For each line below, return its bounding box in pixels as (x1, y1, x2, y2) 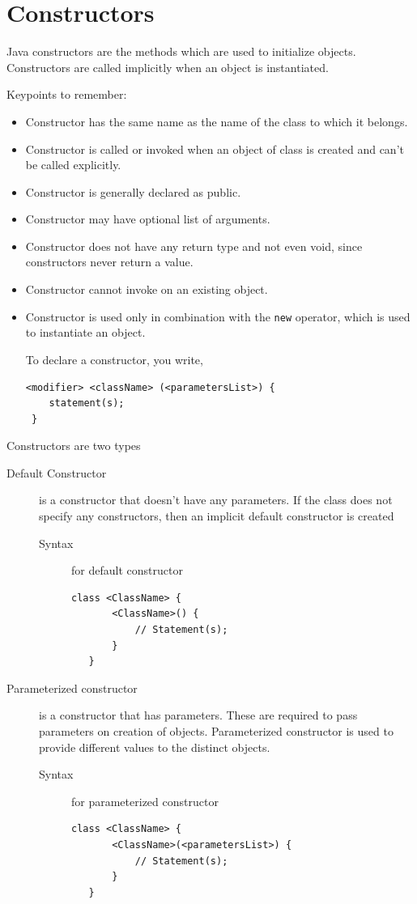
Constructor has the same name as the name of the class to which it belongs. (25, 112, 408, 129)
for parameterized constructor (71, 792, 219, 809)
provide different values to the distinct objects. (39, 738, 270, 755)
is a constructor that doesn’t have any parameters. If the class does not (39, 491, 393, 508)
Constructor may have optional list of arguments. (25, 210, 270, 227)
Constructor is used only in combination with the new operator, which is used (25, 308, 411, 325)
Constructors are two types (6, 437, 141, 454)
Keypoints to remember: (6, 86, 127, 103)
